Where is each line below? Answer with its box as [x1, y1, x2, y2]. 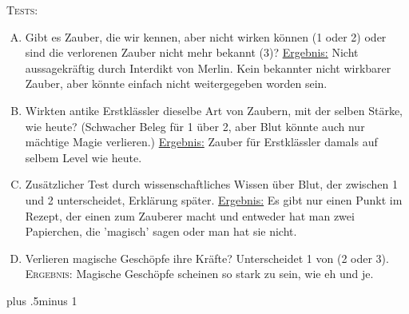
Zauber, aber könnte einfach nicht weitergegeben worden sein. [25, 75, 328, 92]
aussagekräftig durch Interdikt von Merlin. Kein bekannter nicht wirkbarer [25, 59, 391, 76]
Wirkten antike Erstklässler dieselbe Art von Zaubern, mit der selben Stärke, [25, 101, 403, 118]
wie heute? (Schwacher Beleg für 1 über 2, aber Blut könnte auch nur [25, 117, 365, 134]
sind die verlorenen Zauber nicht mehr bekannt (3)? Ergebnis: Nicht [25, 44, 359, 61]
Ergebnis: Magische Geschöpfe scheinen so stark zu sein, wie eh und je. [25, 265, 374, 282]
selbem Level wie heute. [25, 149, 142, 165]
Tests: [6, 2, 38, 18]
